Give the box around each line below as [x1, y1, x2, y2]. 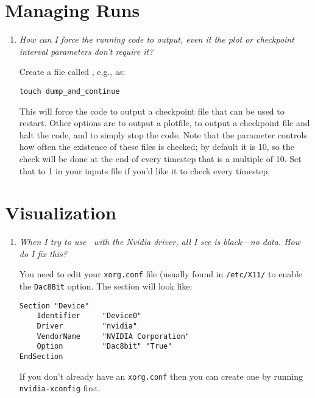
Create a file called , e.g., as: [19, 65, 126, 78]
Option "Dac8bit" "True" [37, 342, 172, 351]
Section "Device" [19, 301, 90, 310]
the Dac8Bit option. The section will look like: [19, 280, 193, 293]
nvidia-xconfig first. [19, 382, 101, 394]
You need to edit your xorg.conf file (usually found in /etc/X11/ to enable [19, 268, 303, 280]
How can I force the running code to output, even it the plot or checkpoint [19, 33, 294, 46]
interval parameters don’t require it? [19, 44, 154, 57]
